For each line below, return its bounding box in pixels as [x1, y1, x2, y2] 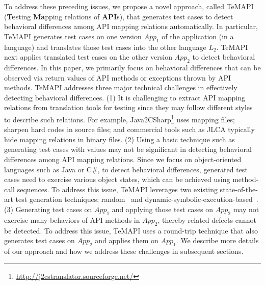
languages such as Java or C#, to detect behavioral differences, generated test [4, 164, 248, 174]
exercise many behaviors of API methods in [4, 214, 140, 225]
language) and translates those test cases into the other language [4, 41, 206, 52]
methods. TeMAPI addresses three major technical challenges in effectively [4, 82, 237, 93]
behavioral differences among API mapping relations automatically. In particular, [4, 21, 258, 32]
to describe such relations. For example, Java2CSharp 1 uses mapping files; [4, 112, 235, 124]
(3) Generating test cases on [4, 203, 92, 214]
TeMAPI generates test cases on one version [4, 31, 142, 41]
